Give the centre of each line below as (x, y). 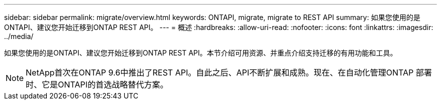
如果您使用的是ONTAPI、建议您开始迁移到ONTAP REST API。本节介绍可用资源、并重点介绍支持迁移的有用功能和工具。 (201, 53)
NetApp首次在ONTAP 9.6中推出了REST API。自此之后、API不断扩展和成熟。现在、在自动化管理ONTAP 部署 (229, 72)
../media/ (19, 36)
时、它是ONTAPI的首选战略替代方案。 (97, 84)
